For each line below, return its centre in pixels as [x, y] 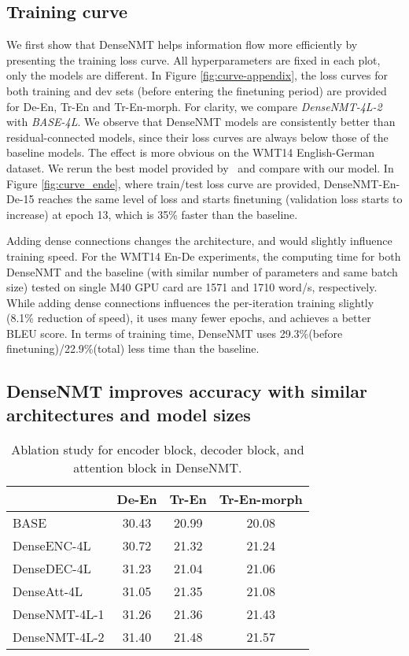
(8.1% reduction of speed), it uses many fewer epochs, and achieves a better [189, 318]
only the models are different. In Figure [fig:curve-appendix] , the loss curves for [197, 75]
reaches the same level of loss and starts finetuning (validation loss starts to [220, 199]
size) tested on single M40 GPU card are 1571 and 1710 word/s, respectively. [192, 287]
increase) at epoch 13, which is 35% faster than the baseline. [152, 214]
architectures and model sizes [129, 414]
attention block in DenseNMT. [158, 467]
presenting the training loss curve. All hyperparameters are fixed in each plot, [193, 59]
